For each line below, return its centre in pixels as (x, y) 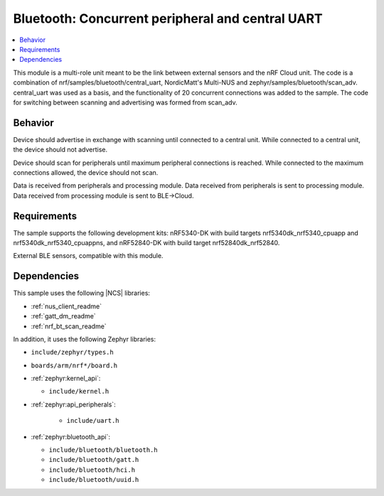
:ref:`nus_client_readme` (66, 306)
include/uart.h (93, 421)
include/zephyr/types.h (72, 352)
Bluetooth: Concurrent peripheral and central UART (168, 18)
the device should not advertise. (60, 150)
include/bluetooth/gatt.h (94, 460)
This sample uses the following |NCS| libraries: (82, 293)
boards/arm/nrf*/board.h (74, 365)
